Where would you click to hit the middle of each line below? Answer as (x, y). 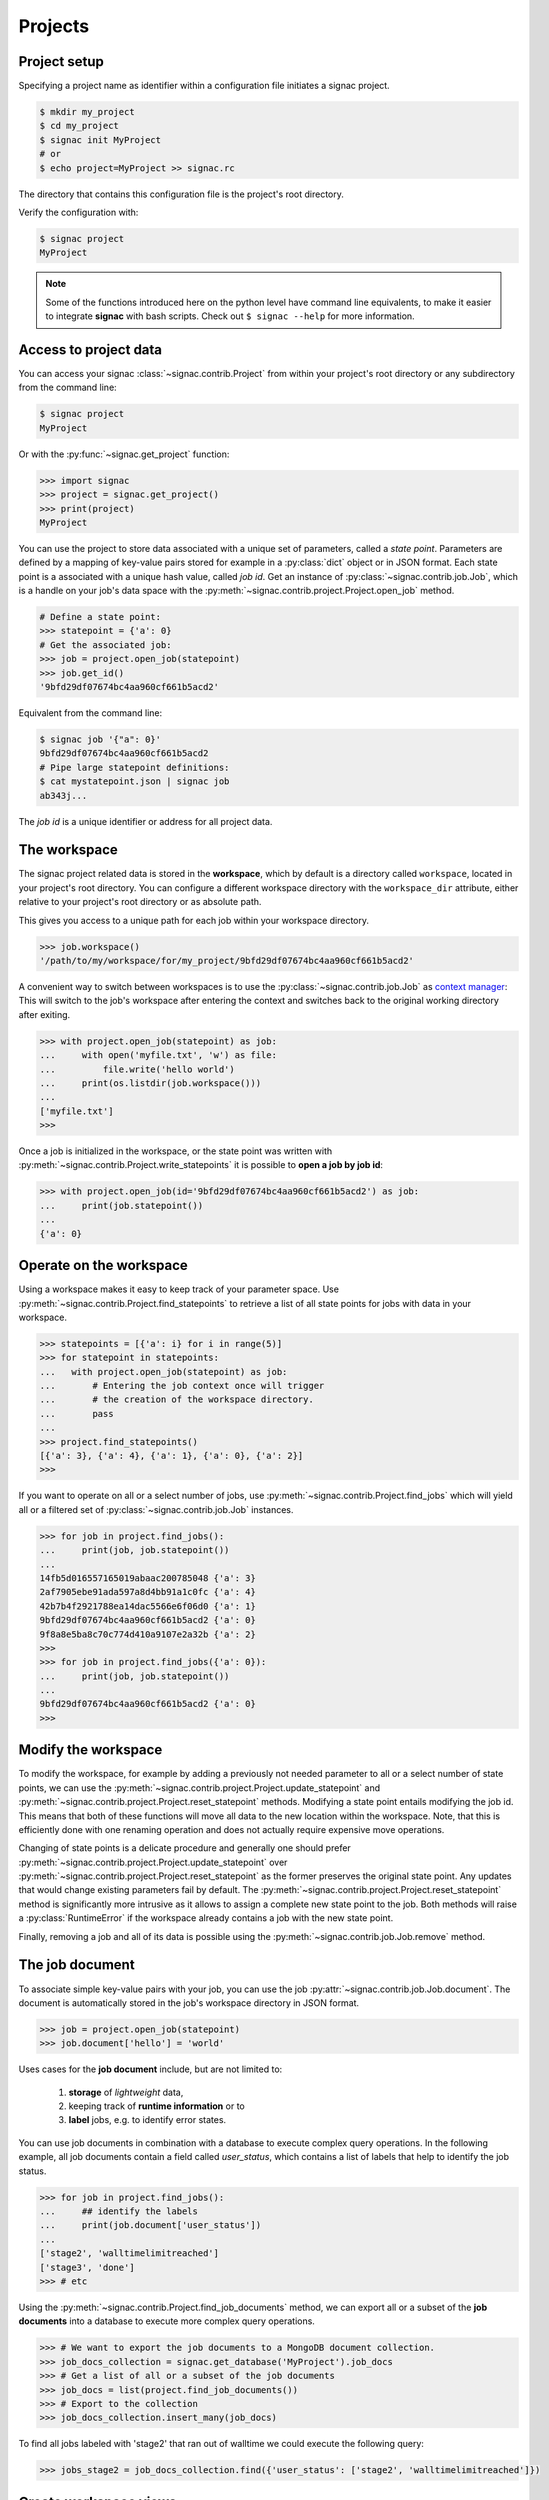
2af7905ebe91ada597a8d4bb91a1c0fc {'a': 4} (148, 1592)
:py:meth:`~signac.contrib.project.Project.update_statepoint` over (153, 1862)
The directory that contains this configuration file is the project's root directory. (181, 194)
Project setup (61, 61)
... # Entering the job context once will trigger (182, 1386)
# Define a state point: (100, 617)
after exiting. (44, 1014)
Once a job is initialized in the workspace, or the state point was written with (175, 1151)
